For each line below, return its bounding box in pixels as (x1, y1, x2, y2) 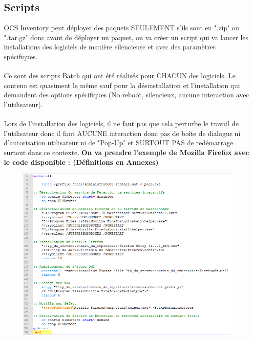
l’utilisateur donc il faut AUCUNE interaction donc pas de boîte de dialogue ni (4, 128, 241, 138)
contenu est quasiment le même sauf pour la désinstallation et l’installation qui (4, 80, 240, 90)
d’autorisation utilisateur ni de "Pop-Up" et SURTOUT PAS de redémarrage (4, 137, 233, 148)
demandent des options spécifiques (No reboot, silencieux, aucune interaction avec (4, 90, 249, 100)
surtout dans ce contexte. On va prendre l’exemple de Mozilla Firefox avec (4, 147, 249, 157)
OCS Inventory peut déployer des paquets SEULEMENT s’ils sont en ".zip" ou (4, 23, 239, 33)
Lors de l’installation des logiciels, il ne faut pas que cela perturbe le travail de (4, 118, 239, 129)
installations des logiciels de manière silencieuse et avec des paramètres (4, 42, 216, 52)
